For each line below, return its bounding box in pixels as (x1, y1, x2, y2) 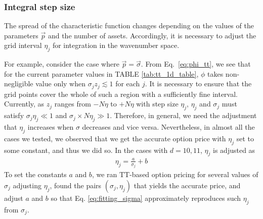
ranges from (54, 98, 91, 109)
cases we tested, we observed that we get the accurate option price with (4, 133, 226, 143)
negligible (4, 78, 33, 89)
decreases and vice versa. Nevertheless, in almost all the (82, 122, 255, 132)
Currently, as (4, 98, 45, 109)
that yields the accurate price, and (134, 180, 241, 191)
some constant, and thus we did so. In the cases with (4, 144, 168, 155)
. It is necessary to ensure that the (145, 78, 252, 89)
